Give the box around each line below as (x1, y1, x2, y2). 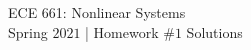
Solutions (186, 21, 243, 42)
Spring (8, 21, 48, 42)
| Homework (85, 21, 159, 42)
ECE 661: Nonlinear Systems (8, 2, 186, 22)
